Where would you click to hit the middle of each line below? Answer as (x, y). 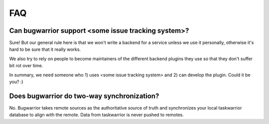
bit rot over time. (26, 66)
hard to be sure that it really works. (45, 49)
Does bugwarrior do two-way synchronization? (84, 96)
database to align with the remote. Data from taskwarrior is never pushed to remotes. (96, 115)
